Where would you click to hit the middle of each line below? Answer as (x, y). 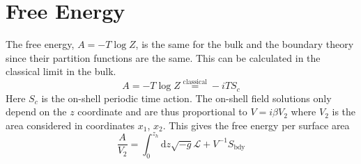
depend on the (36, 112)
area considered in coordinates (70, 125)
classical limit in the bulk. (61, 71)
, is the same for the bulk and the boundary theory (245, 44)
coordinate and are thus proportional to (162, 112)
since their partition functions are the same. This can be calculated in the (163, 57)
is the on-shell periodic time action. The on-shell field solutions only (186, 98)
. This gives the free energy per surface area (256, 125)
